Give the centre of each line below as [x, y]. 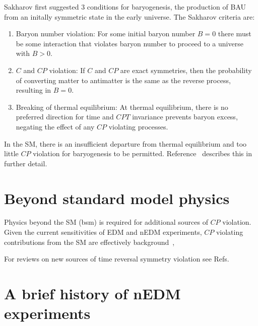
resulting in [34, 90]
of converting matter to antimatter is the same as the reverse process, [123, 80]
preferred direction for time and [65, 117]
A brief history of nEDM [92, 293]
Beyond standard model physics [117, 198]
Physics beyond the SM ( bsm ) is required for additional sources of [106, 222]
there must [235, 34]
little [11, 153]
